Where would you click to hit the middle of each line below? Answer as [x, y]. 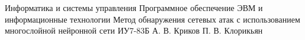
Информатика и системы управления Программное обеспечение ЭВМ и [134, 8]
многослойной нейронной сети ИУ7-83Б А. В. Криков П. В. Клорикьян [134, 30]
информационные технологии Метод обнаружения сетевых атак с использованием [152, 19]
